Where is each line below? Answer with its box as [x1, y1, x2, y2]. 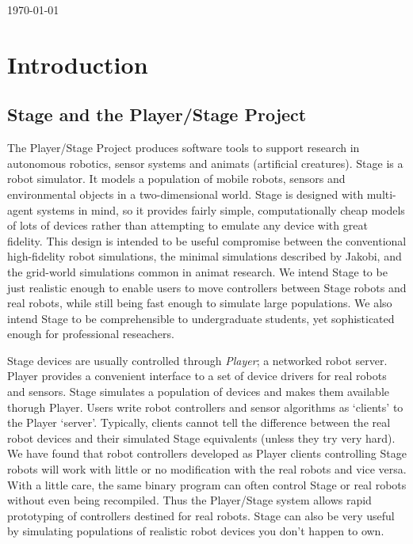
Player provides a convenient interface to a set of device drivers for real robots [7, 367, 387, 384]
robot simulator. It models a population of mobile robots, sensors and [7, 170, 346, 187]
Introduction [7, 48, 148, 80]
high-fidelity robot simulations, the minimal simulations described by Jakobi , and [7, 248, 402, 264]
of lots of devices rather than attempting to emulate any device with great [7, 217, 368, 234]
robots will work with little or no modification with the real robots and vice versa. [7, 461, 407, 477]
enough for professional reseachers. [7, 325, 174, 342]
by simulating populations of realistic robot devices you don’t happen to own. [7, 523, 384, 539]
